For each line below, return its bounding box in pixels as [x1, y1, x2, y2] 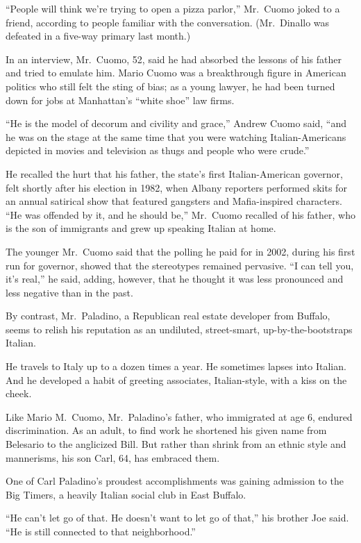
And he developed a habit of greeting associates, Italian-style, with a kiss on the [6, 372, 347, 387]
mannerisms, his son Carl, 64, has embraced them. [6, 450, 220, 465]
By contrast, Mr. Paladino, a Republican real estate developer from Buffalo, [6, 308, 330, 323]
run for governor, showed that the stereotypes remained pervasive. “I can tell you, [6, 258, 354, 272]
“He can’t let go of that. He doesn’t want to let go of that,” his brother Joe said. [6, 510, 349, 525]
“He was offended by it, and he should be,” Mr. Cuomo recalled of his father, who [6, 207, 355, 222]
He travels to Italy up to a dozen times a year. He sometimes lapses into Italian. [6, 359, 346, 374]
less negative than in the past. [6, 285, 133, 299]
